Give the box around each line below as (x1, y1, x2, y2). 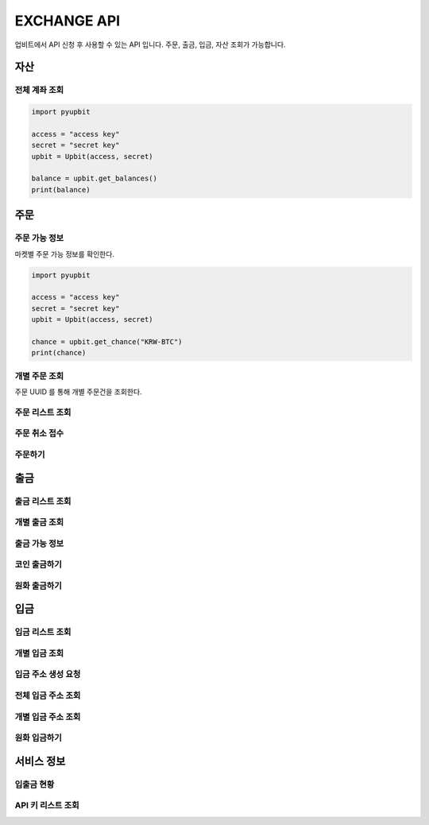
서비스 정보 (14, 754, 66, 768)
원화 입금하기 (14, 732, 63, 743)
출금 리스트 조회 (14, 495, 71, 506)
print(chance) (31, 348, 87, 358)
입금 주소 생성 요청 (14, 668, 81, 680)
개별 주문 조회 (14, 370, 64, 382)
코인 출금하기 (14, 559, 63, 570)
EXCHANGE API (14, 12, 121, 29)
